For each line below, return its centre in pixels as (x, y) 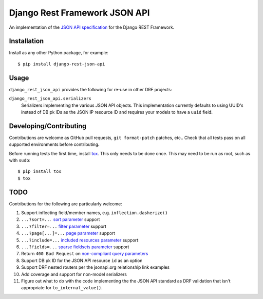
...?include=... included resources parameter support (80, 240)
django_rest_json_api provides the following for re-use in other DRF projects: (91, 89)
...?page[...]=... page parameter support (68, 233)
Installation (26, 41)
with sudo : (20, 160)
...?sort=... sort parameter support (61, 219)
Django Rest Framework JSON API (79, 13)
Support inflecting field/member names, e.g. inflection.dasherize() (94, 213)
